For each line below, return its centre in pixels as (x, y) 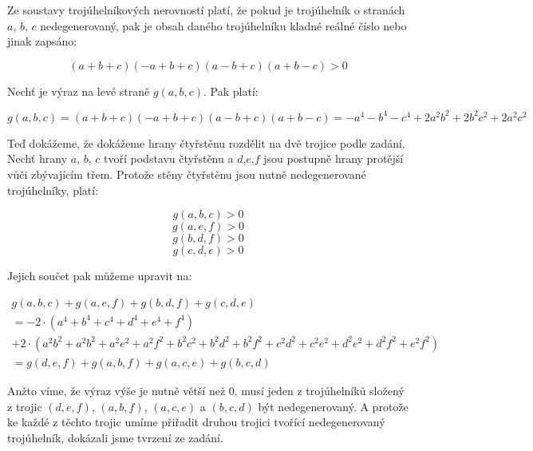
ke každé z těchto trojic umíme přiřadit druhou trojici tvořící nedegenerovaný (196, 422)
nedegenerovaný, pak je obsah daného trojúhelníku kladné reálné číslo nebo (223, 25)
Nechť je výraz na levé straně (79, 91)
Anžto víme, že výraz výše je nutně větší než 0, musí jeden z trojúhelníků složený (206, 390)
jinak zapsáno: (42, 41)
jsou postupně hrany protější (334, 158)
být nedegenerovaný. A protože (333, 406)
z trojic (25, 406)
